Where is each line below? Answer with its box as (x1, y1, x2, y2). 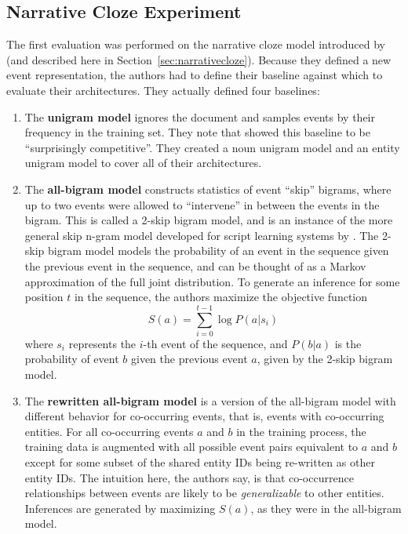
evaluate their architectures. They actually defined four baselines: (6, 82, 320, 98)
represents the (68, 335, 137, 351)
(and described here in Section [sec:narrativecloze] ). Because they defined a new (6, 51, 392, 67)
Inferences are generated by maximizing (24, 499, 216, 516)
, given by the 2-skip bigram (257, 351, 393, 367)
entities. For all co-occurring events (24, 423, 194, 439)
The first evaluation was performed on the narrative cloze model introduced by (6, 36, 385, 53)
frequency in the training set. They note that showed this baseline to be (24, 124, 371, 140)
